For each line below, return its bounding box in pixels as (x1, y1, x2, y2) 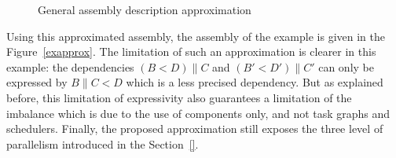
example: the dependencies (6, 58, 134, 75)
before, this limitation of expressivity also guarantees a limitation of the (6, 89, 352, 105)
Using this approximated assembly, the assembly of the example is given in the (6, 28, 385, 44)
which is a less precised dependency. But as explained (126, 74, 383, 90)
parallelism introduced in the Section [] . (6, 135, 199, 152)
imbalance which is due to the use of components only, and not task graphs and (6, 105, 390, 121)
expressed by (6, 74, 68, 90)
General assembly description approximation (38, 2, 251, 17)
